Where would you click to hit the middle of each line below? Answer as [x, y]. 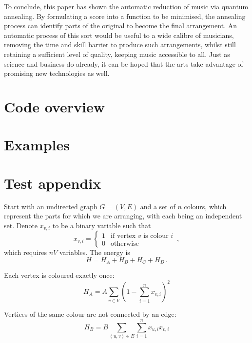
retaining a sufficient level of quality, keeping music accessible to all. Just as [117, 54]
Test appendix [53, 183]
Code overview [54, 106]
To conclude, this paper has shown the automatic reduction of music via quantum [126, 6]
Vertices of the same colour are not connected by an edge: [90, 314]
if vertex [123, 236]
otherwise [125, 244]
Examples [37, 145]
